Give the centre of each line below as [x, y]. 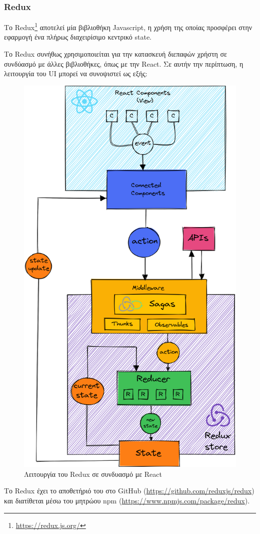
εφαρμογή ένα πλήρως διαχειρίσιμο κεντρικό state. [78, 37]
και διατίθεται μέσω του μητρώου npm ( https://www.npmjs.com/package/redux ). [127, 500]
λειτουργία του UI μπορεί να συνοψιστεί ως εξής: [76, 73]
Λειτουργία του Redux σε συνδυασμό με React [93, 474]
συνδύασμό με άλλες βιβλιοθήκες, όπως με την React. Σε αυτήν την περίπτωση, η [124, 63]
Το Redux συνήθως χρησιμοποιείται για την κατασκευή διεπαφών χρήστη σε [115, 54]
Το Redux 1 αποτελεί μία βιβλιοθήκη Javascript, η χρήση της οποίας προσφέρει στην [128, 26]
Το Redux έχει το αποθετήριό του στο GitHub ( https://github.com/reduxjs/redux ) [129, 491]
